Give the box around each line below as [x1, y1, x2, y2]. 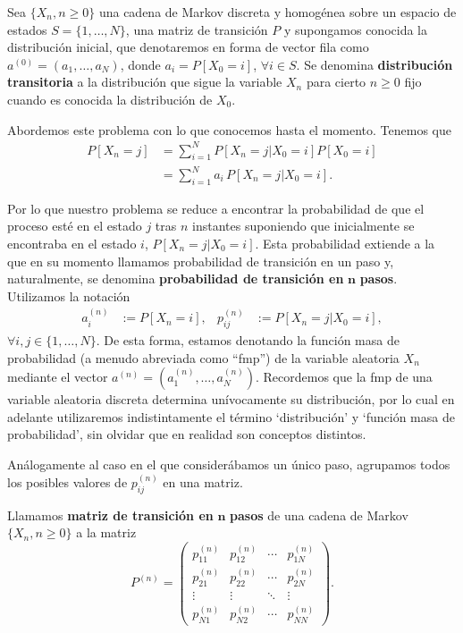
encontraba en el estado [7, 234, 137, 252]
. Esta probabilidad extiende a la [255, 234, 435, 252]
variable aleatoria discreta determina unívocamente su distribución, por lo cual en [7, 390, 455, 409]
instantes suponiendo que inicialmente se [192, 216, 415, 235]
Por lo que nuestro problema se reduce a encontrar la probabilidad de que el [7, 198, 425, 217]
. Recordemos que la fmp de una [256, 367, 433, 386]
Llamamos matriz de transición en [7, 505, 214, 524]
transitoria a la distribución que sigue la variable [7, 72, 282, 91]
